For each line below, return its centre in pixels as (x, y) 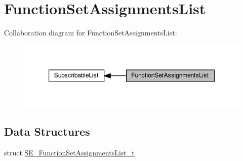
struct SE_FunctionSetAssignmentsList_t (69, 153)
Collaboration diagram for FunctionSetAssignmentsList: (91, 33)
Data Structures (47, 131)
